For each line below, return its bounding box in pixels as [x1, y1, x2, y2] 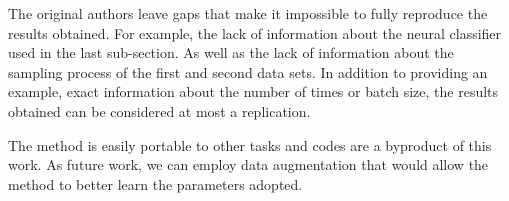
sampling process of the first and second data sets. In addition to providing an [8, 61, 488, 82]
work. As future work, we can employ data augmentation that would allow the [8, 154, 489, 175]
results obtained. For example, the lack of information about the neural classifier [8, 22, 502, 43]
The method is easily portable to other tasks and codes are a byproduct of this [8, 134, 492, 155]
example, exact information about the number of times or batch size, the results [8, 81, 499, 102]
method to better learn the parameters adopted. [8, 173, 303, 194]
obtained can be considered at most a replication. [8, 100, 311, 121]
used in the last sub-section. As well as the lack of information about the [8, 42, 454, 63]
